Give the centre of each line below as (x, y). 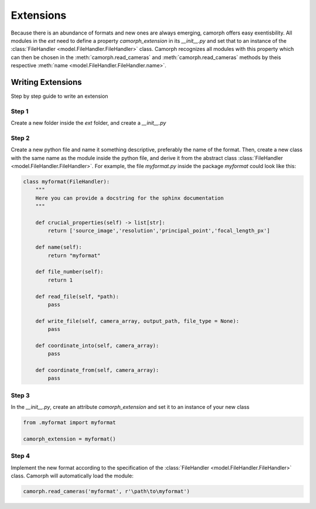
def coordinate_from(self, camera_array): (97, 370)
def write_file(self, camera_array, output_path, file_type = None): (137, 321)
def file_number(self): (69, 272)
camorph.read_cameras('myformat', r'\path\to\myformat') (107, 491)
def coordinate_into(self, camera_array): (97, 345)
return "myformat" (74, 255)
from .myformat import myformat (70, 423)
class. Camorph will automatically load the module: (72, 476)
